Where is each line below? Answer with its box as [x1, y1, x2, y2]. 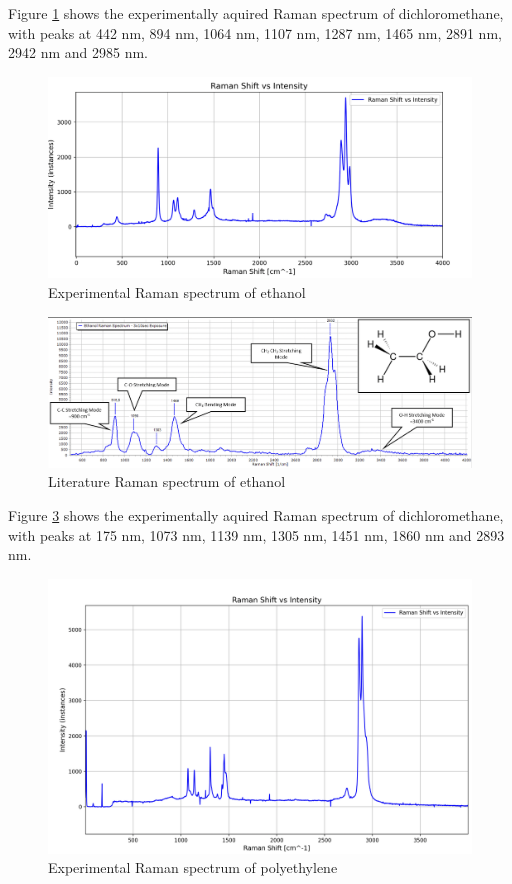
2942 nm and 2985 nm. [8, 42, 148, 63]
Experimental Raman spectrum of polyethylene [48, 857, 338, 878]
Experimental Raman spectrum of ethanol [48, 282, 306, 303]
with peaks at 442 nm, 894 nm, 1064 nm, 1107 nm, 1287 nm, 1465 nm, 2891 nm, [8, 22, 502, 43]
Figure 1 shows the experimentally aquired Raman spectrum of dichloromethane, [8, 3, 504, 23]
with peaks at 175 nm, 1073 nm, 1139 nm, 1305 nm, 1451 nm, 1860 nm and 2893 [8, 524, 505, 545]
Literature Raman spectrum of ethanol [48, 471, 286, 492]
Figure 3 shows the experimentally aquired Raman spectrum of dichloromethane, [8, 505, 504, 526]
